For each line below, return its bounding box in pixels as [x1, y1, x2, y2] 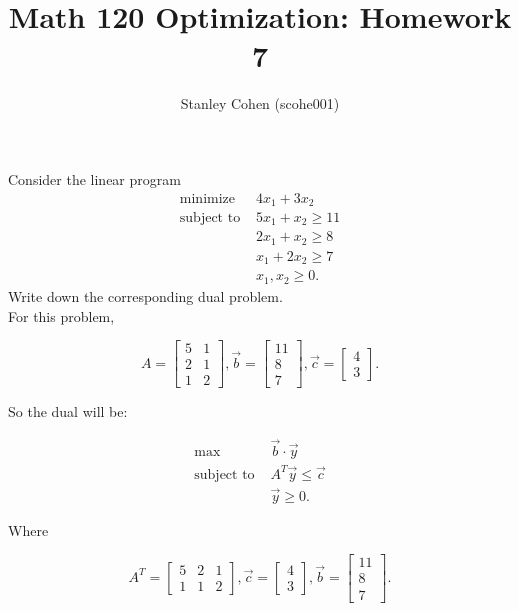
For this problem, [8, 305, 115, 326]
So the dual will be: [8, 401, 128, 422]
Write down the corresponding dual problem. [8, 285, 283, 306]
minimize [179, 191, 236, 206]
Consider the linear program [8, 168, 181, 189]
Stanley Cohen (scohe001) [180, 93, 340, 114]
